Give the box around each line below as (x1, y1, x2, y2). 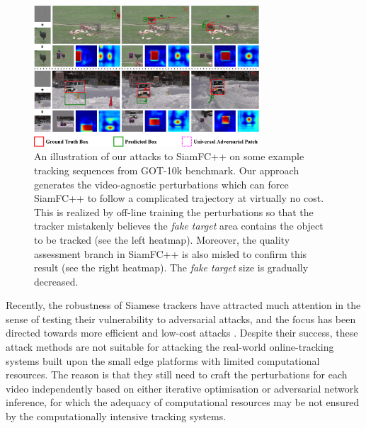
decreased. (34, 274, 79, 288)
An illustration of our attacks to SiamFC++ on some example (34, 149, 304, 164)
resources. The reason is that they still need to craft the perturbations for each (6, 367, 348, 382)
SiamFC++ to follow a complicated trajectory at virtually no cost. (34, 191, 324, 205)
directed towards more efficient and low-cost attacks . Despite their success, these (6, 325, 358, 340)
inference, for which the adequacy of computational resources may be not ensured (6, 395, 360, 410)
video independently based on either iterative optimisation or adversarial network (6, 381, 359, 395)
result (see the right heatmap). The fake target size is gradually (34, 260, 309, 275)
